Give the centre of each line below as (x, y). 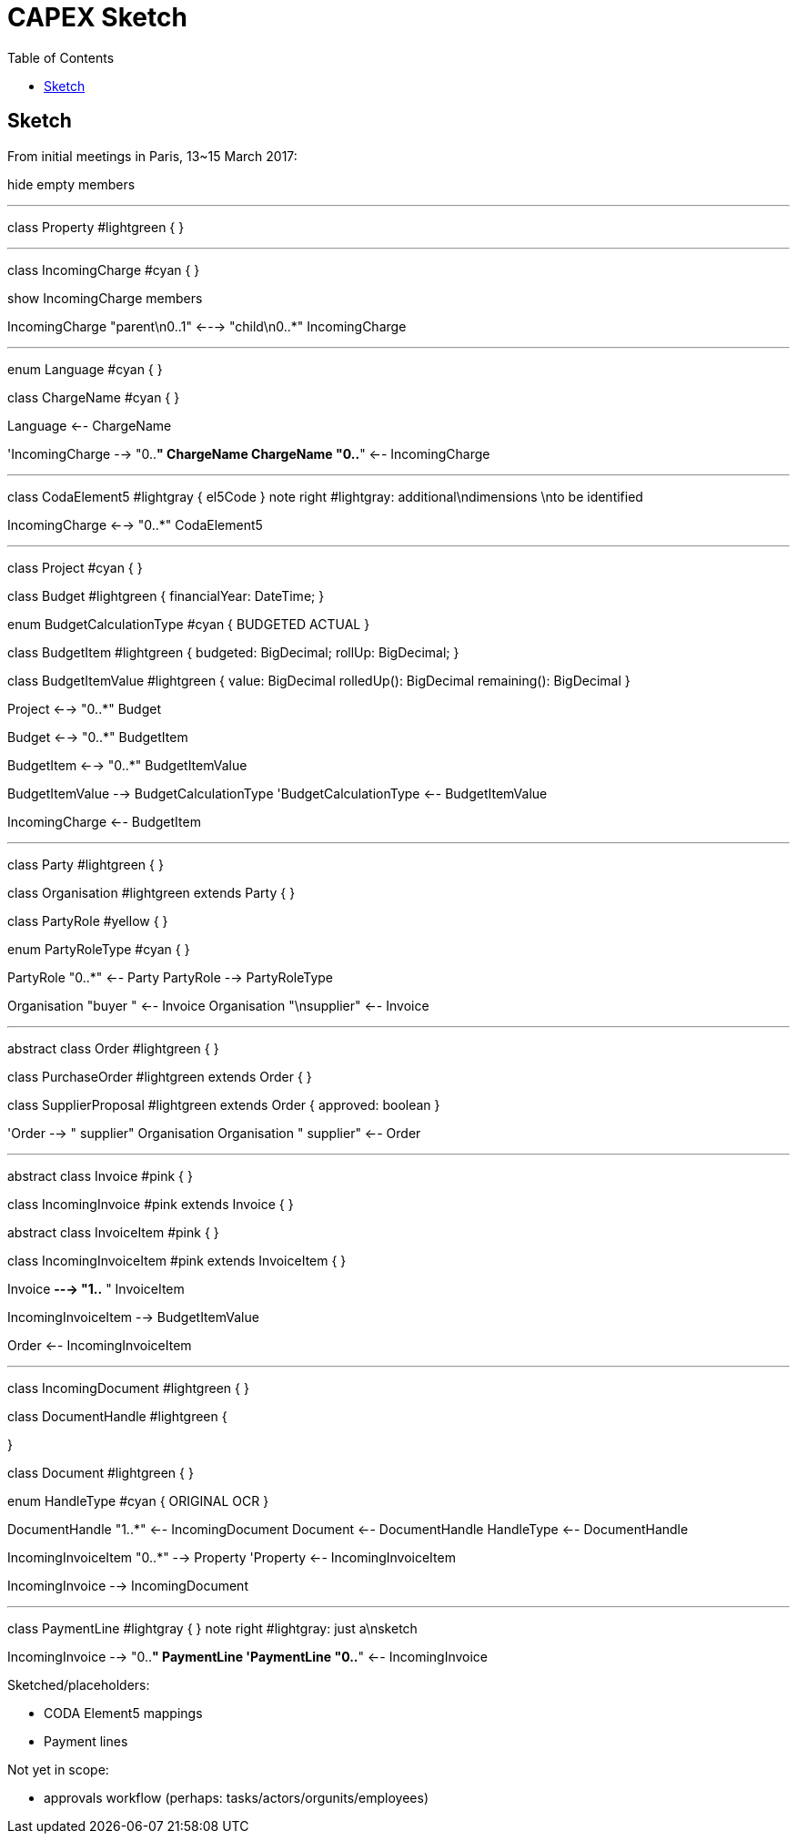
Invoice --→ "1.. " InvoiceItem (96, 1288)
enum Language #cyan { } (85, 369)
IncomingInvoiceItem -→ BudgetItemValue (133, 1317)
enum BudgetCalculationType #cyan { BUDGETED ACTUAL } (189, 624)
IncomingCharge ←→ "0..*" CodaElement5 (135, 524)
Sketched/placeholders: (79, 1684)
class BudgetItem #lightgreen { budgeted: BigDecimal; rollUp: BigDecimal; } (233, 652)
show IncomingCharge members (105, 298)
